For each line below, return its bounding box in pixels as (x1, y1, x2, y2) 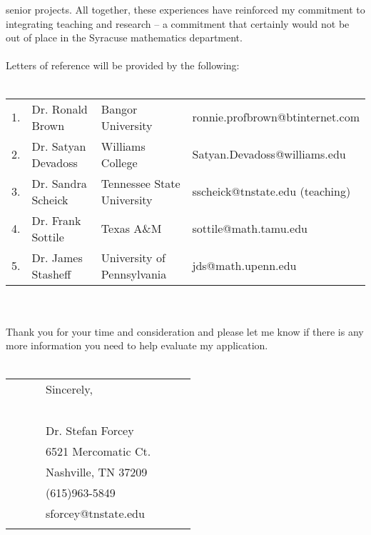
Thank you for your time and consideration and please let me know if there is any (6, 324, 364, 339)
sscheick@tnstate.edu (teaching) (192, 183, 351, 200)
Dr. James (31, 249, 83, 266)
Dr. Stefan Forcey (46, 421, 134, 439)
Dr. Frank (31, 211, 81, 229)
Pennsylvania (101, 265, 167, 282)
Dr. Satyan (31, 137, 86, 154)
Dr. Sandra (31, 174, 87, 191)
